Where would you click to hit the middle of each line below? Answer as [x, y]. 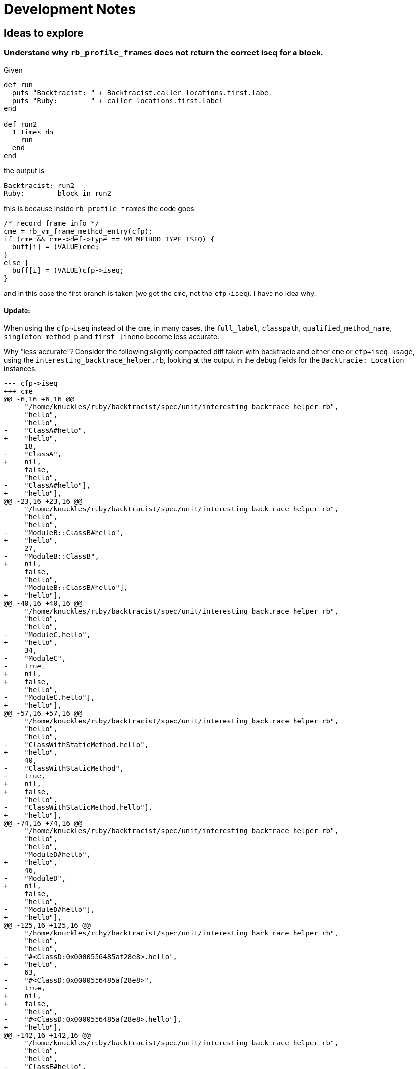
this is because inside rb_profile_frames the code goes [99, 208]
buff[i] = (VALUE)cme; [55, 247]
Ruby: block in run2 [58, 193]
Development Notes [70, 9]
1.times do [33, 132]
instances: [21, 368]
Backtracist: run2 [39, 185]
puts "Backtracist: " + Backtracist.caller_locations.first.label [142, 93]
